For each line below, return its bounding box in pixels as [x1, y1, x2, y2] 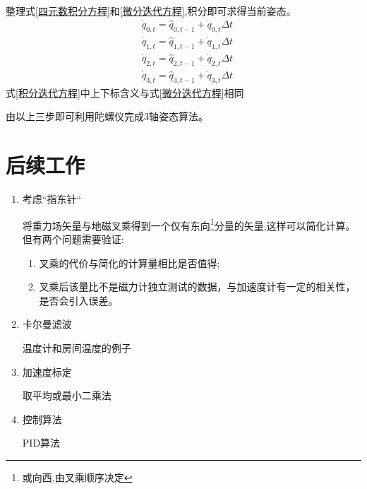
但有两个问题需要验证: [22, 231, 124, 246]
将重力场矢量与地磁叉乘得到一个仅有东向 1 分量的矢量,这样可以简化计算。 [22, 216, 356, 232]
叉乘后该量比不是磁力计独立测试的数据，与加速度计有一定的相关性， [39, 279, 356, 294]
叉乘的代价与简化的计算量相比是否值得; [39, 255, 220, 270]
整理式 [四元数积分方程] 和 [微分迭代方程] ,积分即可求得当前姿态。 [6, 4, 296, 18]
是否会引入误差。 [39, 293, 119, 307]
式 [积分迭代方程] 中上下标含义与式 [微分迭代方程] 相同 [6, 85, 244, 100]
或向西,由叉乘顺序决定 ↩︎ [22, 469, 133, 484]
